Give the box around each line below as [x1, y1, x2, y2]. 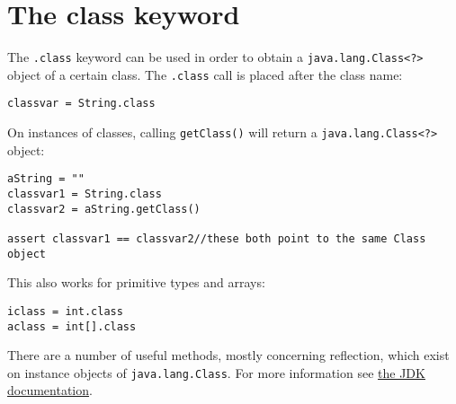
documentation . [7, 381, 93, 400]
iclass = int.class [7, 304, 123, 318]
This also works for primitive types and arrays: [7, 273, 265, 292]
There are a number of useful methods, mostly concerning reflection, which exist [7, 346, 450, 364]
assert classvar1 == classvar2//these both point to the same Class [7, 232, 426, 245]
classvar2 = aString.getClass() [7, 202, 201, 215]
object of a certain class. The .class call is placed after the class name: [7, 65, 403, 83]
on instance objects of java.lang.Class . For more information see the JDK [7, 363, 425, 382]
